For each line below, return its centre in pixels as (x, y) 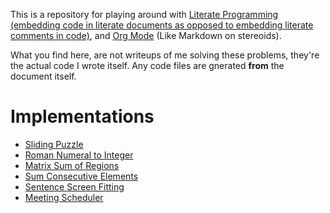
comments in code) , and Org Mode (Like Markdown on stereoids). (146, 35)
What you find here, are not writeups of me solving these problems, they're (165, 55)
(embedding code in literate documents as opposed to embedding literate (162, 25)
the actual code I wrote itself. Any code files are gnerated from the (147, 65)
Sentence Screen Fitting (74, 186)
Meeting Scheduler (64, 197)
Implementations (82, 116)
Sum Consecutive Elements (81, 176)
